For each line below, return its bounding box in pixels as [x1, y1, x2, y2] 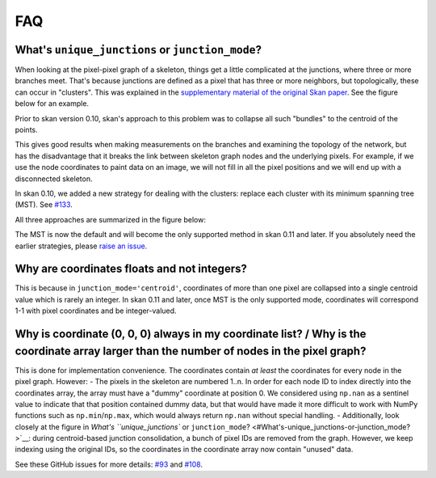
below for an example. [15, 99, 89, 108]
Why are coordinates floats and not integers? [15, 262, 248, 276]
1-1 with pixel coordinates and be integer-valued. [15, 306, 177, 315]
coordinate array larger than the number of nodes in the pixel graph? [15, 344, 367, 357]
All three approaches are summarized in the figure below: [15, 214, 206, 224]
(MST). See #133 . [15, 200, 73, 209]
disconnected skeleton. [15, 174, 93, 184]
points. [15, 125, 38, 135]
